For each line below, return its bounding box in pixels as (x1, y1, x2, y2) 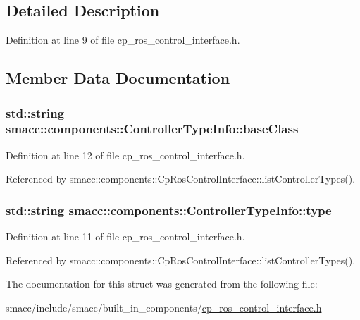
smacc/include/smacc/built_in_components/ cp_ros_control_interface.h (6, 300, 322, 314)
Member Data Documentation (6, 67, 230, 89)
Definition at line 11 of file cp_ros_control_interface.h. (6, 229, 245, 244)
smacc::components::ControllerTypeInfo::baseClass (6, 120, 299, 137)
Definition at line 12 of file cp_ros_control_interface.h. (6, 147, 245, 162)
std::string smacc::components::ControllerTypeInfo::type (6, 201, 332, 219)
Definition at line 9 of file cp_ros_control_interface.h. (6, 32, 240, 47)
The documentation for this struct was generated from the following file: (6, 276, 318, 291)
